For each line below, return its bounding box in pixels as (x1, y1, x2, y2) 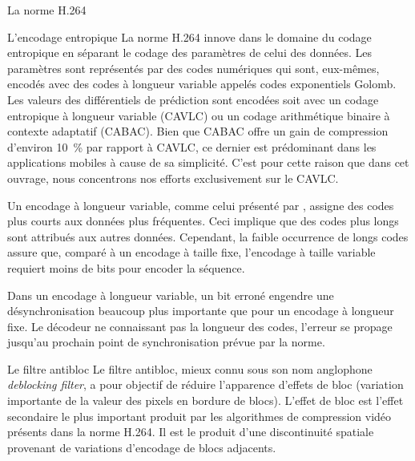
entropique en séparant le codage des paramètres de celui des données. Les (7, 44, 372, 61)
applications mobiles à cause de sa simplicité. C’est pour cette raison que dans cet (7, 154, 409, 171)
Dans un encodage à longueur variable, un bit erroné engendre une (7, 286, 334, 303)
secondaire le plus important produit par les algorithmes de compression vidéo (7, 407, 392, 424)
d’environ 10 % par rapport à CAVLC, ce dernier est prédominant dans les (7, 138, 377, 155)
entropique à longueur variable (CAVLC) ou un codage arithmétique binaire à (7, 107, 390, 123)
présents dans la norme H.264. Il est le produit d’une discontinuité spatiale (7, 423, 374, 440)
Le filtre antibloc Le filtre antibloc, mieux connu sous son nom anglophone (7, 360, 373, 377)
